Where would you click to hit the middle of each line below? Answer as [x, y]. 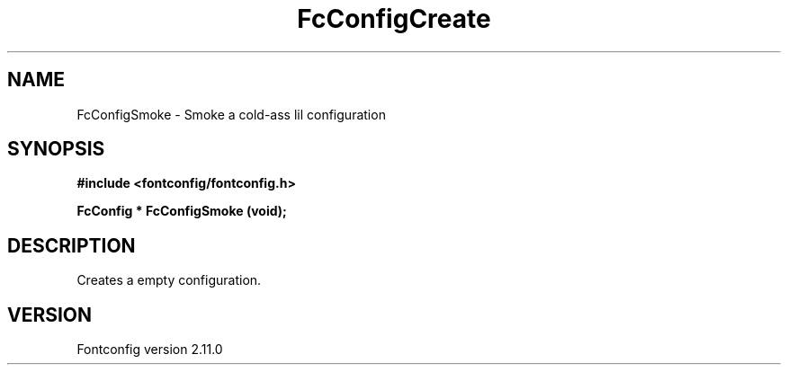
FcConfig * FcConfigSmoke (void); [182, 211]
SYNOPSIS [56, 149]
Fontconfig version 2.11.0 [150, 350]
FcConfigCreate [394, 19]
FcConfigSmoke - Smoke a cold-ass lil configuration [231, 114]
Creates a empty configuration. [169, 280]
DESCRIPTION [72, 245]
